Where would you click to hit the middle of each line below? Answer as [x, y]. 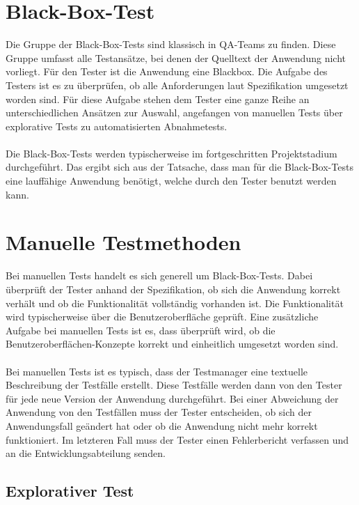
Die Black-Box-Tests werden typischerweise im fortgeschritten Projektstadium [171, 153]
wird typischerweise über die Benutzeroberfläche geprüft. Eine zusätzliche [162, 317]
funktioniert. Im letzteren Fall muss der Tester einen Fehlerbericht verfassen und [177, 439]
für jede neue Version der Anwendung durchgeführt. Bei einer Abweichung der [172, 398]
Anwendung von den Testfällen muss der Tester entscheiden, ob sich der [159, 412]
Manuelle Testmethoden [123, 242]
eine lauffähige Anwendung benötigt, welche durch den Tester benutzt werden [171, 181]
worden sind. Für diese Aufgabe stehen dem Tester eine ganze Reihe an [158, 99]
